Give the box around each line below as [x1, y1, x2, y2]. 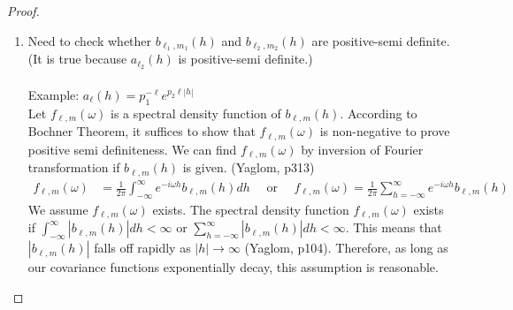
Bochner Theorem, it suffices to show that [27, 122, 256, 140]
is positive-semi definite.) [178, 49, 313, 68]
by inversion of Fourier [301, 140, 424, 158]
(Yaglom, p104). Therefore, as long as [244, 238, 448, 257]
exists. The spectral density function [152, 200, 349, 218]
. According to [340, 103, 417, 122]
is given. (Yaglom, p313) [182, 158, 315, 177]
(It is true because [27, 49, 127, 68]
